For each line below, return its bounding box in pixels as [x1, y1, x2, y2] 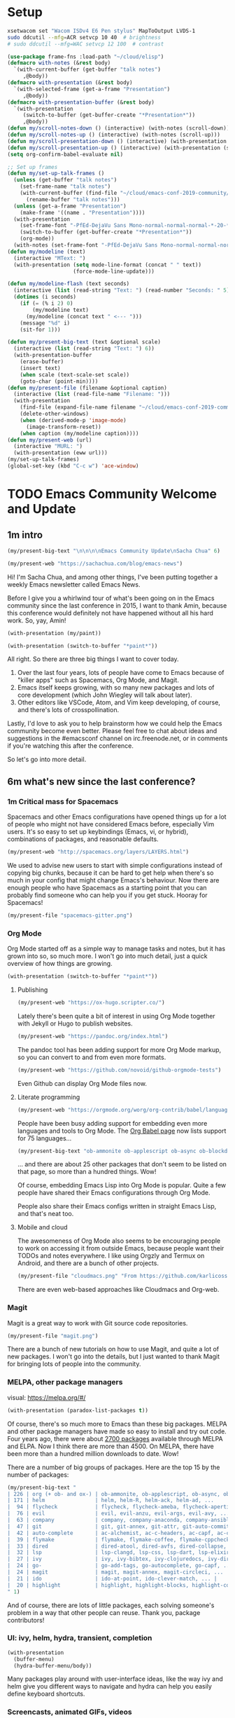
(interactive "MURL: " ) [13, 443, 83, 450]
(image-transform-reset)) [25, 423, 101, 430]
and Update [7, 501, 76, 517]
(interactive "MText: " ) [13, 254, 86, 261]
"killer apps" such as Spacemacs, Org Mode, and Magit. [17, 676, 180, 684]
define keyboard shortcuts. [7, 1690, 85, 1698]
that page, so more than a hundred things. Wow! [17, 1168, 157, 1176]
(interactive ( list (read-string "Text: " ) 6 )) [13, 345, 155, 353]
